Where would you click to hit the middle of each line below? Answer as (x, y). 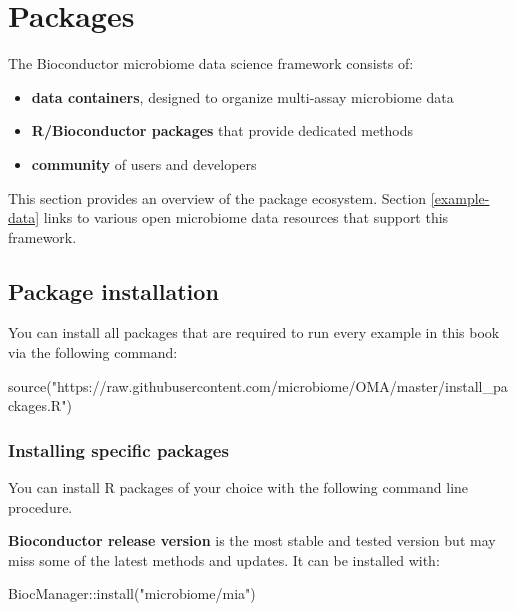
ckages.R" (37, 405)
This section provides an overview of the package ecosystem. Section (217, 197)
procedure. (40, 506)
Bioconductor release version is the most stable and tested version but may (252, 540)
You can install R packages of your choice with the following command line (238, 487)
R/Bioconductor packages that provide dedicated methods (222, 130)
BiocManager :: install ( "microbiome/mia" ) (132, 593)
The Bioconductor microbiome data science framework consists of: (211, 63)
